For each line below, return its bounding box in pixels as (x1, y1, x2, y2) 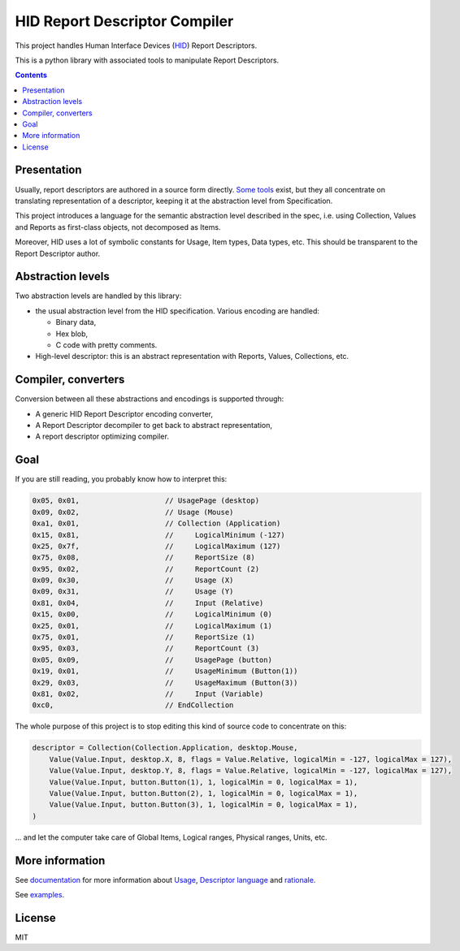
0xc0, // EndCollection (32, 701, 234, 710)
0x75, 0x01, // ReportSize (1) (32, 633, 255, 642)
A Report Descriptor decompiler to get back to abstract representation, (35, 421, 272, 430)
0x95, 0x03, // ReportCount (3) (32, 644, 260, 653)
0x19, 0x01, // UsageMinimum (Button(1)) (32, 667, 298, 676)
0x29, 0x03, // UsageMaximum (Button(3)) (32, 678, 298, 687)
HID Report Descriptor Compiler (15, 12, 234, 30)
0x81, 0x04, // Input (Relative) (32, 598, 264, 607)
